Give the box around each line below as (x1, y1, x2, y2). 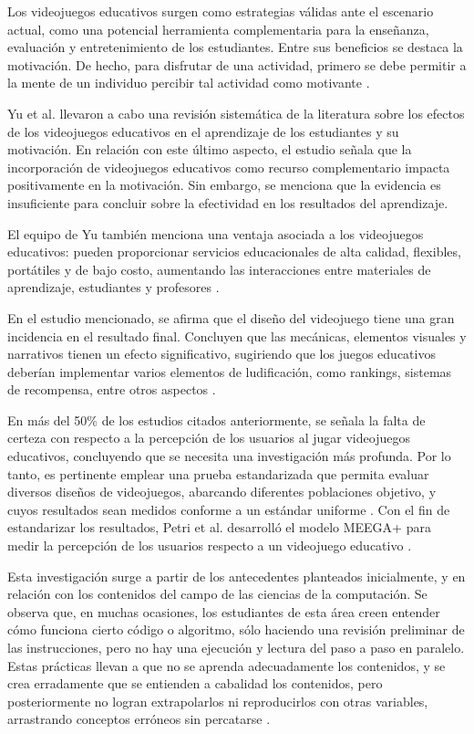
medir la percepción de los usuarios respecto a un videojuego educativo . (7, 536, 412, 555)
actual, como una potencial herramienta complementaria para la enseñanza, (7, 19, 429, 38)
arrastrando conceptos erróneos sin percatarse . (7, 709, 271, 729)
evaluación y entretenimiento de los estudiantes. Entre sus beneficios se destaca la (7, 37, 463, 57)
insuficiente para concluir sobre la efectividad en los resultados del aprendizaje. (7, 193, 448, 212)
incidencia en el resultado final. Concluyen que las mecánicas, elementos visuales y (7, 326, 467, 345)
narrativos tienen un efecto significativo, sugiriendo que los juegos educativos (7, 344, 436, 363)
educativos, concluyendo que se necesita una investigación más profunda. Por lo (7, 446, 451, 466)
